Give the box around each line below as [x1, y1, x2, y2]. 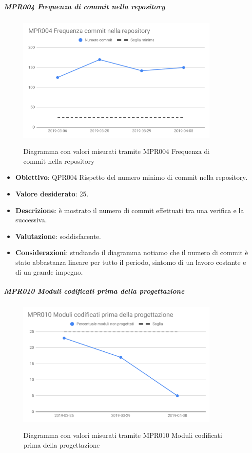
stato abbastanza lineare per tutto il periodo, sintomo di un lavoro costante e [15, 257, 246, 267]
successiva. [15, 215, 47, 225]
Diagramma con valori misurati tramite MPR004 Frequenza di [23, 146, 210, 156]
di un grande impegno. [15, 266, 83, 277]
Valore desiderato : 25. [15, 189, 89, 199]
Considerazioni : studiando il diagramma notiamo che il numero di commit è [15, 247, 248, 258]
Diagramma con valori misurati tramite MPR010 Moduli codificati [23, 430, 222, 440]
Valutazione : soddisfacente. [15, 231, 101, 241]
